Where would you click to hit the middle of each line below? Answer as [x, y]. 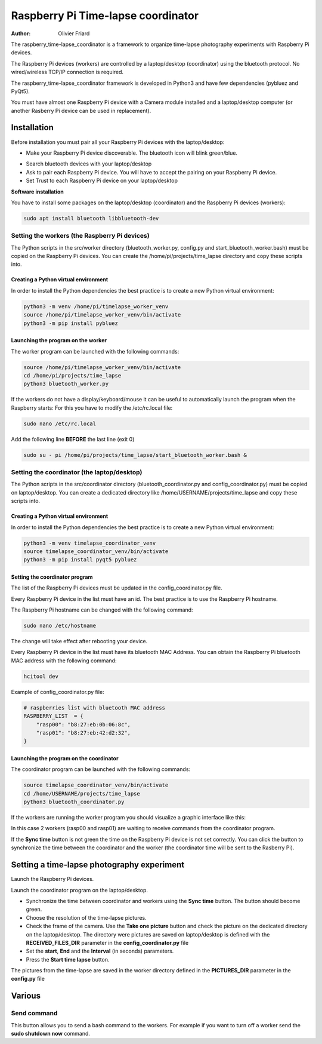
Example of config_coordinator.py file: [58, 692]
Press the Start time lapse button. [68, 959]
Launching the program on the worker [59, 340]
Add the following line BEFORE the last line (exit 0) [73, 439]
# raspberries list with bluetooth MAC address [94, 707]
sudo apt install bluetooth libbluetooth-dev [91, 218]
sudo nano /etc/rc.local [60, 423]
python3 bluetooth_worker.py [66, 384]
